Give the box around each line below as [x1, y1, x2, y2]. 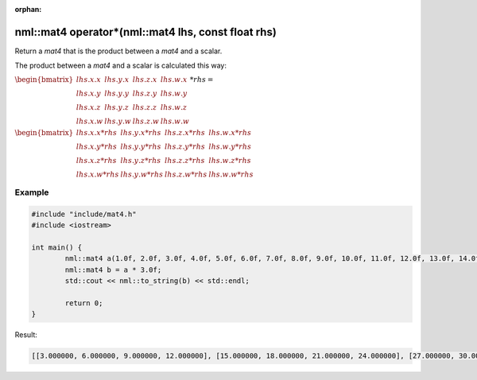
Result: [14, 330, 37, 339]
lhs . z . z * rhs [164, 156, 206, 165]
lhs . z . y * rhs [164, 142, 206, 151]
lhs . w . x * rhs [208, 128, 252, 137]
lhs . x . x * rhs [76, 128, 118, 137]
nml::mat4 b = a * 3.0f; [64, 265, 162, 274]
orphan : [14, 5, 42, 14]
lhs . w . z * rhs [208, 156, 252, 165]
